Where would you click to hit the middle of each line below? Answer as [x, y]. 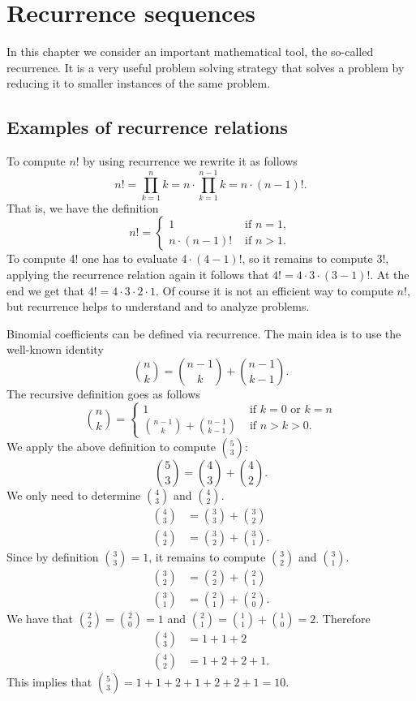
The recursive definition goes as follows [103, 393]
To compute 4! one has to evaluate [92, 258]
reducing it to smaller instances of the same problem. [139, 83]
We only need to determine [74, 495]
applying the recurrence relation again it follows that [138, 275]
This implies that [49, 682]
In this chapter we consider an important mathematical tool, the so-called [190, 52]
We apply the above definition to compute [111, 447]
